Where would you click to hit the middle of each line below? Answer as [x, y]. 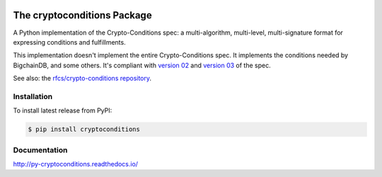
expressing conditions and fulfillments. [70, 42]
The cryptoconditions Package [82, 15]
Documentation [40, 150]
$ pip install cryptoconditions [84, 130]
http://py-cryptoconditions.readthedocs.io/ [75, 164]
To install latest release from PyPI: [63, 110]
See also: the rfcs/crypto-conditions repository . [82, 79]
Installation [33, 96]
